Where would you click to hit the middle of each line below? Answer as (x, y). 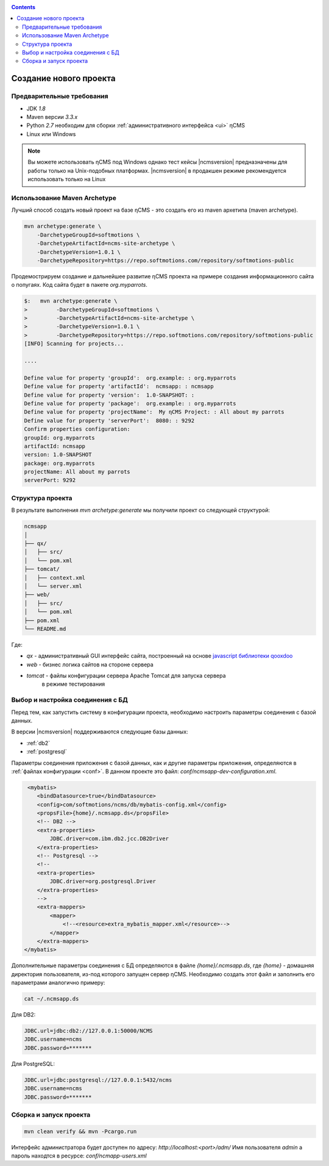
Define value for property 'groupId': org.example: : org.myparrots (130, 378)
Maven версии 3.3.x (52, 117)
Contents (23, 7)
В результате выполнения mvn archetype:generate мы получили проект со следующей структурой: (141, 510)
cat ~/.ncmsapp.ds (51, 999)
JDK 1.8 (36, 108)
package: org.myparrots (60, 463)
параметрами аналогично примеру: (58, 983)
